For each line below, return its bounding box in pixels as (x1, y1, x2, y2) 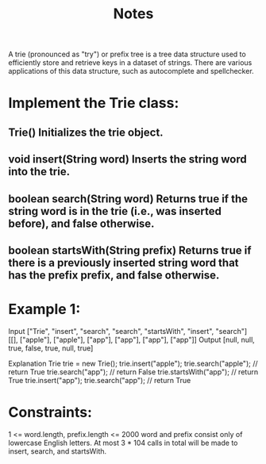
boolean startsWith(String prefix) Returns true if (8, 244, 252, 257)
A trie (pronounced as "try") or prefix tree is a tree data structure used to (8, 49, 246, 59)
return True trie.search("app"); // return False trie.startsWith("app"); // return (8, 366, 259, 377)
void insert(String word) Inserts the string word (8, 152, 248, 167)
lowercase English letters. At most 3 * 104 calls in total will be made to (8, 438, 238, 447)
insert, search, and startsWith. (8, 446, 107, 456)
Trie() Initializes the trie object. (8, 125, 164, 139)
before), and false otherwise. (8, 217, 155, 230)
